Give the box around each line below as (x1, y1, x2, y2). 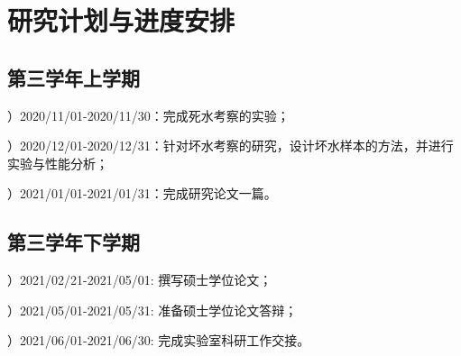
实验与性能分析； (7, 153, 108, 172)
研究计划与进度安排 (7, 2, 235, 39)
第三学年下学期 (7, 228, 140, 256)
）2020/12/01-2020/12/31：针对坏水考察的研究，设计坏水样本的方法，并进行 (7, 136, 454, 155)
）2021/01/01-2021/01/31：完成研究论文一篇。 (7, 184, 277, 203)
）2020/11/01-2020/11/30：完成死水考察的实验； (7, 105, 290, 124)
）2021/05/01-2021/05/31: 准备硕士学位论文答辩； (7, 300, 298, 319)
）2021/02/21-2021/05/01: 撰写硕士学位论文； (7, 270, 272, 289)
